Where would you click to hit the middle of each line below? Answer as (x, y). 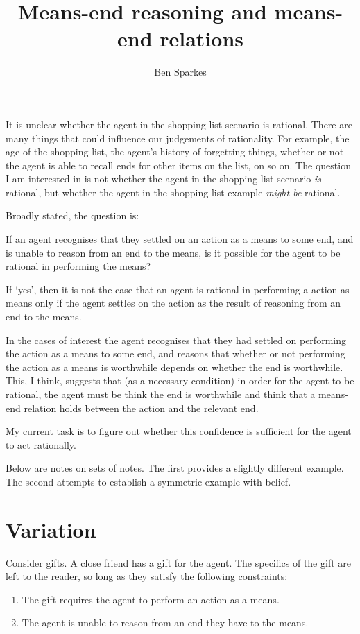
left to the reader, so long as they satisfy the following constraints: (147, 576)
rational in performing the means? (78, 266)
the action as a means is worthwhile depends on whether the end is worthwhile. (174, 367)
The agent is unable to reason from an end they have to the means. (165, 623)
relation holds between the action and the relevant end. (141, 408)
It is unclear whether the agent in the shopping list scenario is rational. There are (179, 124)
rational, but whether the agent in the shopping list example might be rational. (173, 192)
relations (202, 38)
